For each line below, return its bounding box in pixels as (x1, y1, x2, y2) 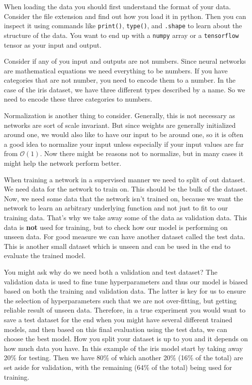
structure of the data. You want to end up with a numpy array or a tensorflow (4, 30, 239, 40)
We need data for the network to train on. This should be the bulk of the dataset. (4, 184, 248, 194)
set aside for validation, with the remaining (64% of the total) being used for (4, 362, 232, 372)
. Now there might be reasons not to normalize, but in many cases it (40, 148, 244, 158)
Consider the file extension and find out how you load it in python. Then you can (4, 11, 246, 21)
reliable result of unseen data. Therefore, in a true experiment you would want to (4, 305, 246, 315)
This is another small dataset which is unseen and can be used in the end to (4, 241, 231, 251)
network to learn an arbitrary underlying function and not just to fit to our (4, 203, 228, 213)
